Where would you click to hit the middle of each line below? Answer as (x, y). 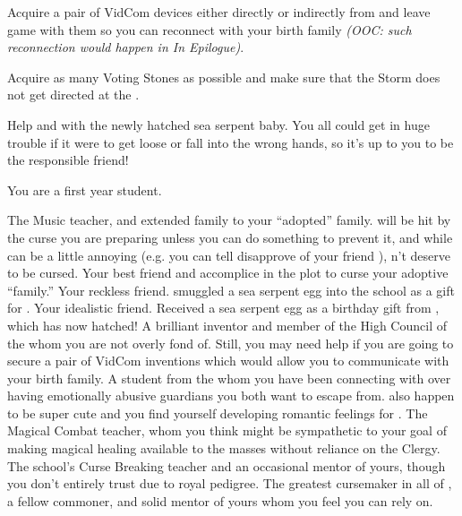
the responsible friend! (68, 160)
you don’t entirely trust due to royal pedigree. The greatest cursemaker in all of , (230, 483)
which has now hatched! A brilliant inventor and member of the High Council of (227, 325)
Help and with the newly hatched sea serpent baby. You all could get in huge (218, 124)
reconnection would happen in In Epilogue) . (126, 47)
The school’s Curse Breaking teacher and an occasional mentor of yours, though (227, 465)
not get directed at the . (73, 95)
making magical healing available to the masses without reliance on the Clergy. (224, 448)
